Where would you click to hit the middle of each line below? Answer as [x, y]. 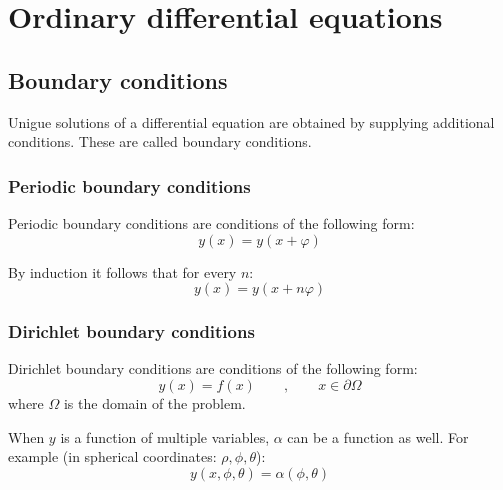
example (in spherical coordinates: [112, 456]
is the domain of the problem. [154, 402]
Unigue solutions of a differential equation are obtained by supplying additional [251, 121]
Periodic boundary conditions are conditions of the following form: [211, 222]
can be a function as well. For [378, 436]
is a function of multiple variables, [165, 436]
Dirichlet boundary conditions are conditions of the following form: [213, 368]
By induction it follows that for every [122, 271]
